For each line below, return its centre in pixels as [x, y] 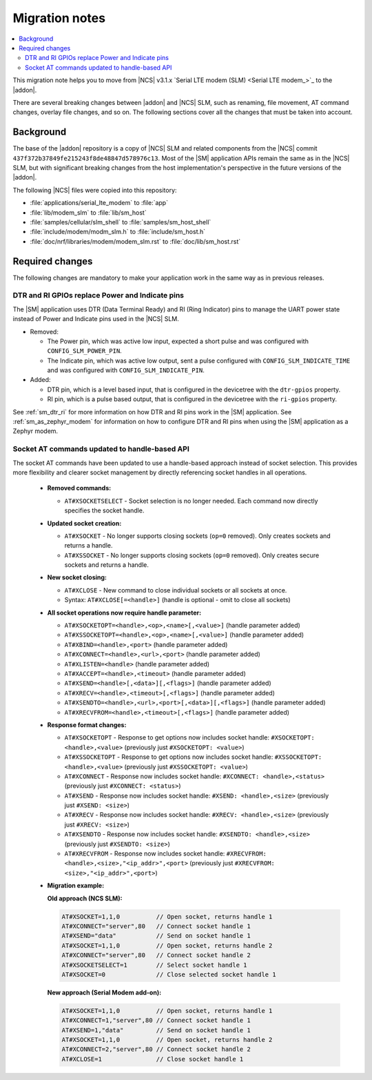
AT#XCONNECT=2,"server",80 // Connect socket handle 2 [156, 1049]
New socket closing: [77, 577]
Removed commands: [79, 488]
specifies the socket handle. [104, 510]
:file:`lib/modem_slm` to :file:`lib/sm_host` [89, 212]
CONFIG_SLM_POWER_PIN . [84, 351]
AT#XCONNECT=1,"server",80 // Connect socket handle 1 [156, 1021]
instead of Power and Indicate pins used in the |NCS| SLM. [96, 319]
